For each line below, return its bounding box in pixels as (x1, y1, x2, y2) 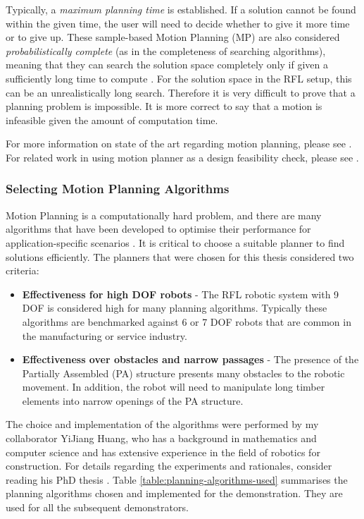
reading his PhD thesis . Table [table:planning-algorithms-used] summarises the (6, 472, 348, 487)
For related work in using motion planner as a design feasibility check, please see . (6, 149, 359, 164)
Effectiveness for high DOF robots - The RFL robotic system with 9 (22, 286, 339, 301)
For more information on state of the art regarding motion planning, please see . (6, 136, 352, 151)
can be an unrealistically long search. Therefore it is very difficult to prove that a (6, 85, 356, 99)
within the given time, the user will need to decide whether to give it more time (6, 16, 350, 30)
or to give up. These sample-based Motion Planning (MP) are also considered (6, 30, 340, 44)
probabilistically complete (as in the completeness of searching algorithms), (6, 43, 326, 58)
